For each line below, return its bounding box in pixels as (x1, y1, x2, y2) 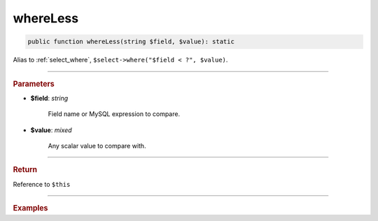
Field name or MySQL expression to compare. (48, 110, 181, 118)
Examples (13, 204, 48, 213)
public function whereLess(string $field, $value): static (27, 38, 234, 45)
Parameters (13, 79, 55, 89)
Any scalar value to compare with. (48, 141, 146, 150)
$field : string (30, 94, 69, 102)
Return (13, 165, 38, 175)
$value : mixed (30, 126, 73, 134)
